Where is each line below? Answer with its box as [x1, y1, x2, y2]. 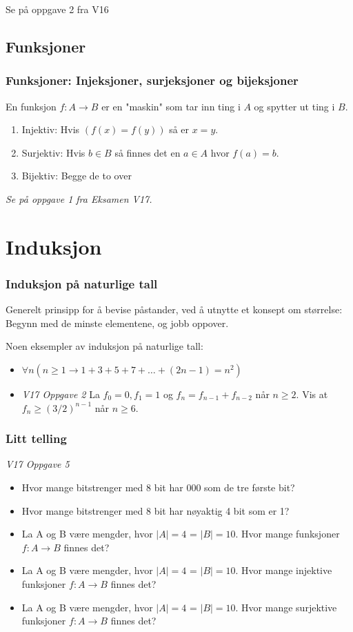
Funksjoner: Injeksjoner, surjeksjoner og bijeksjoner [6, 72, 299, 89]
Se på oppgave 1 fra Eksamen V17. [6, 191, 152, 206]
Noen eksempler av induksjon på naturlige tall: [6, 339, 203, 353]
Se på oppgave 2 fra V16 [6, 2, 109, 16]
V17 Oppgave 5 [6, 457, 70, 471]
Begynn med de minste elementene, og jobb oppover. [6, 315, 229, 330]
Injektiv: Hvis [21, 122, 80, 137]
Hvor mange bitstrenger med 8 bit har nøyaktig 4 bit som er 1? [21, 503, 290, 517]
